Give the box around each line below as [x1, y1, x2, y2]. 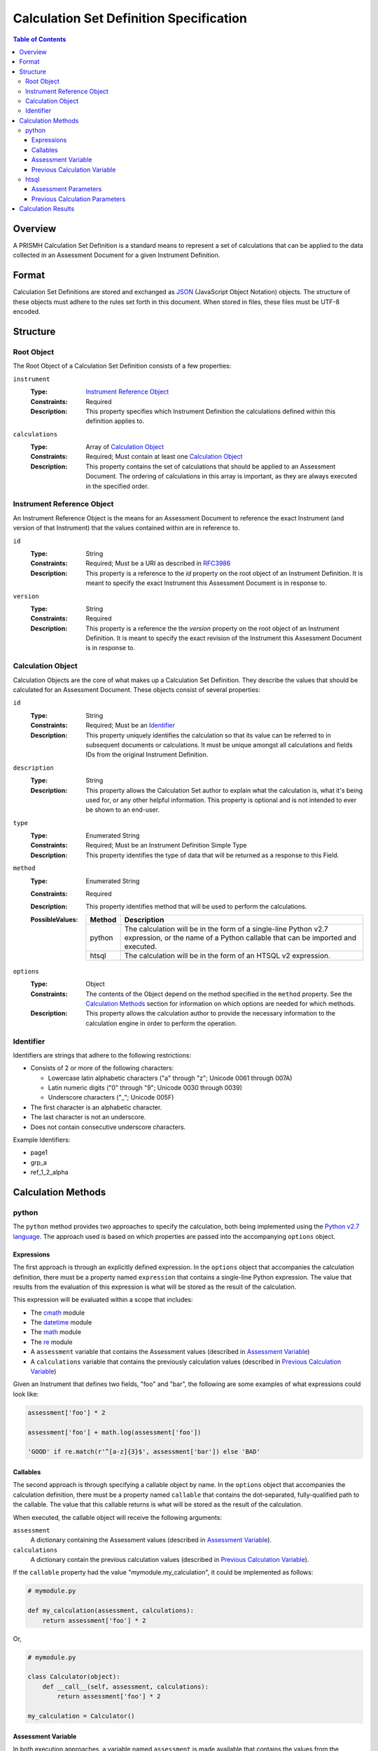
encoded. [13, 307, 41, 316]
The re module [30, 1338, 73, 1346]
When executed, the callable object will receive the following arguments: [13, 1513, 222, 1521]
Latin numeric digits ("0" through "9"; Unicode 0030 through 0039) [48, 1084, 243, 1092]
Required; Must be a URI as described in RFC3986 [85, 559, 231, 567]
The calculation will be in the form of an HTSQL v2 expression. [124, 950, 330, 960]
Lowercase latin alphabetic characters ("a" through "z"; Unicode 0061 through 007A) [48, 1074, 293, 1082]
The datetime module [30, 1318, 92, 1327]
